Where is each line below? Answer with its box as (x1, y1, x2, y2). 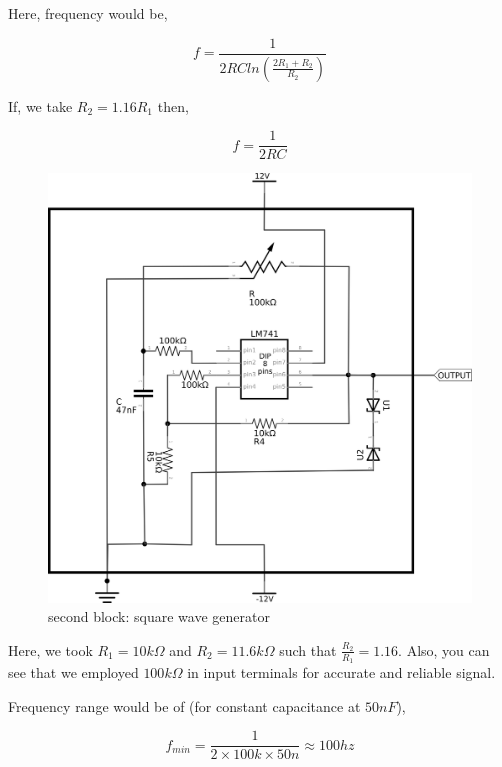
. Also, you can (398, 639, 490, 660)
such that (279, 639, 337, 660)
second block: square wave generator (48, 606, 270, 627)
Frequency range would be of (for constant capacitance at (8, 695, 361, 716)
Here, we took (8, 639, 93, 660)
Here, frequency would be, (8, 3, 168, 23)
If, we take (8, 95, 73, 116)
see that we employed (8, 662, 139, 683)
